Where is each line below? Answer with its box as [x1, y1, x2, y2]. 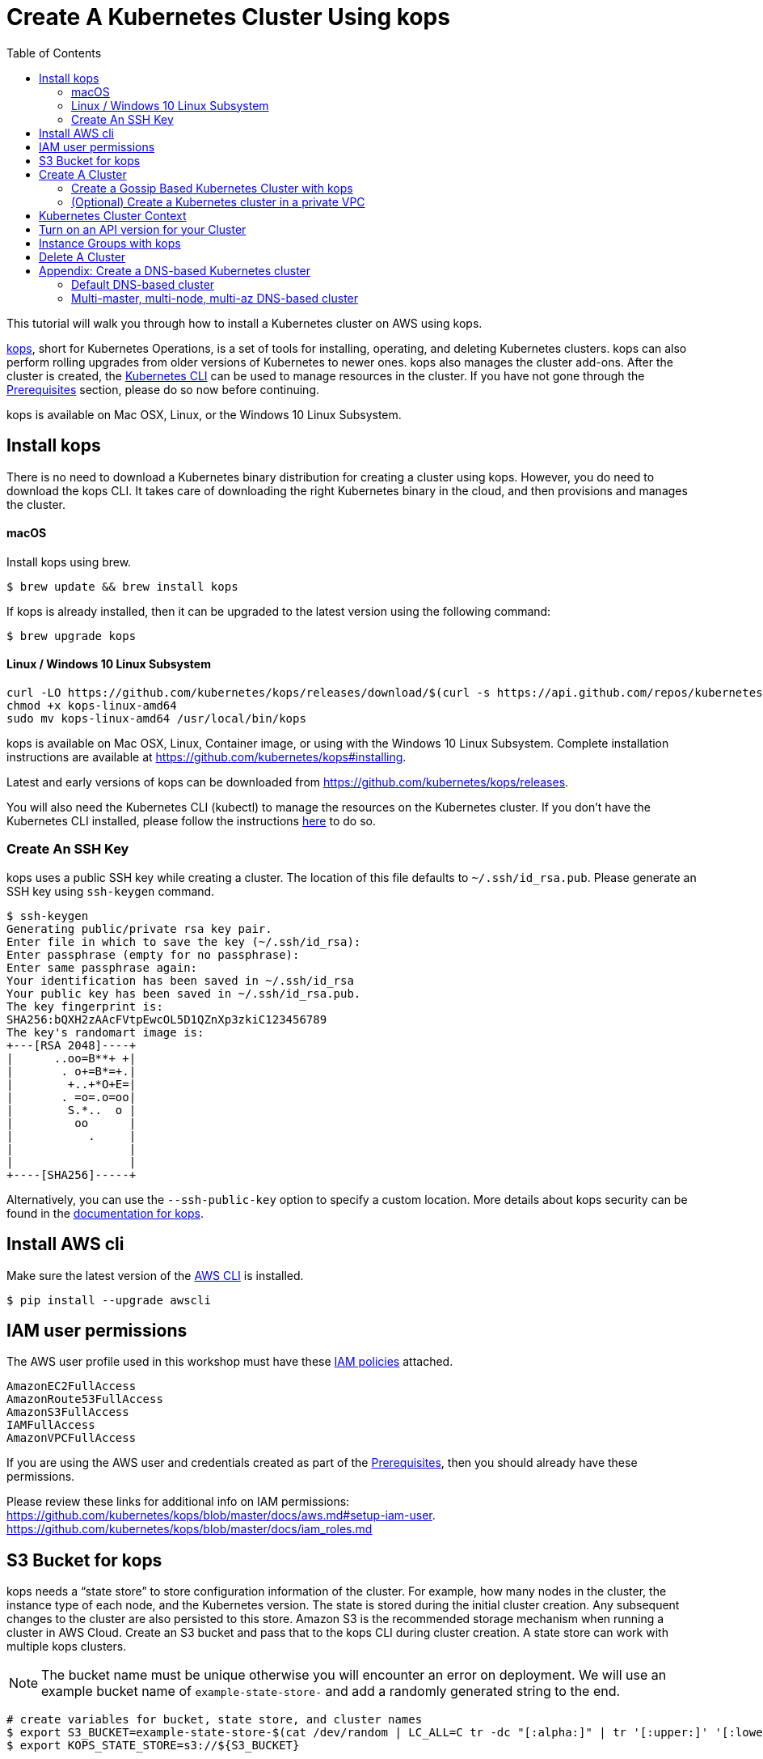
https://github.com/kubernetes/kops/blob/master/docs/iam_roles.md [6, 1522, 373, 1536]
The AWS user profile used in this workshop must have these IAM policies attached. [6, 1354, 453, 1369]
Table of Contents [6, 45, 102, 60]
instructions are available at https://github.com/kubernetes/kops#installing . [6, 750, 407, 765]
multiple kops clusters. [6, 1639, 127, 1654]
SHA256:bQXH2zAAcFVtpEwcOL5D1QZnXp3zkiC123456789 [6, 1012, 327, 1026]
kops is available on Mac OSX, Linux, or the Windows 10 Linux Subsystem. [6, 407, 402, 422]
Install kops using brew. [6, 554, 132, 569]
